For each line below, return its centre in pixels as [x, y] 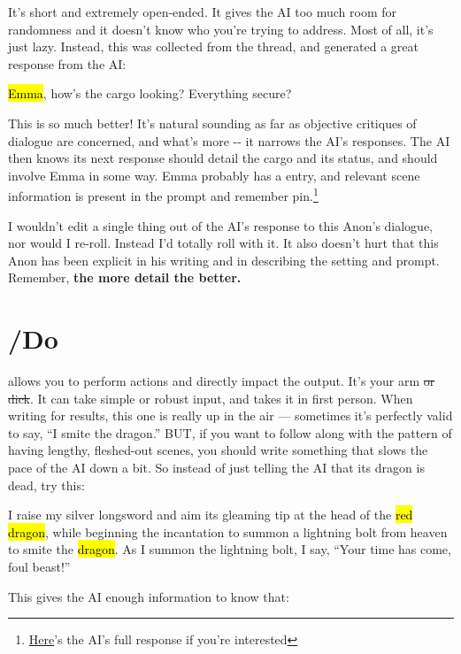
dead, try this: [46, 485]
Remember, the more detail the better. [125, 277]
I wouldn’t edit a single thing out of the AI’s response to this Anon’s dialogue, [221, 225]
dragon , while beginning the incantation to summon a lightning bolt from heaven [228, 531]
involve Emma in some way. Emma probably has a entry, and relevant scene [214, 175]
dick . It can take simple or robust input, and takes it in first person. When [211, 398]
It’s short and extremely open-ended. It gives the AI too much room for [203, 12]
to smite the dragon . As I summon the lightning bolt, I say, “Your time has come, [230, 549]
